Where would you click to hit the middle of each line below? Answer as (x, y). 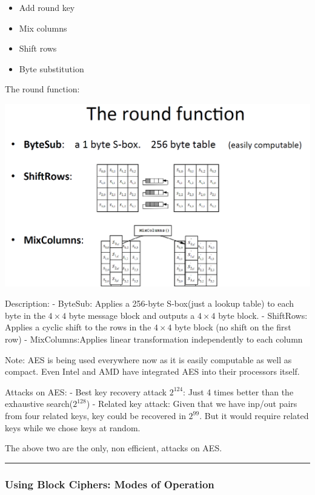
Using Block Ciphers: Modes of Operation (110, 484)
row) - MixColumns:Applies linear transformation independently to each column (154, 339)
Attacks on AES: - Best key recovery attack (86, 391)
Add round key (47, 7)
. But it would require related (254, 416)
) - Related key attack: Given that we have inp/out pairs (192, 404)
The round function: (42, 89)
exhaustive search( (39, 404)
